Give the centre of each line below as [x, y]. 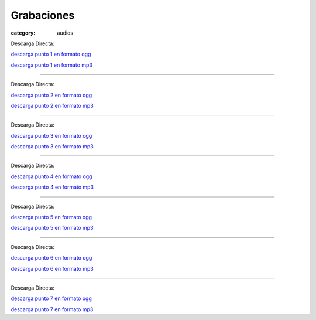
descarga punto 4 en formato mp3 [52, 187]
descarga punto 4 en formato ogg [51, 176]
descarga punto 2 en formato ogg [51, 95]
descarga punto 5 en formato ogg [51, 217]
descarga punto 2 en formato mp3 [52, 105]
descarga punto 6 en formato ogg [51, 258]
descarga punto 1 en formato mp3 [52, 65]
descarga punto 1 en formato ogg [51, 54]
